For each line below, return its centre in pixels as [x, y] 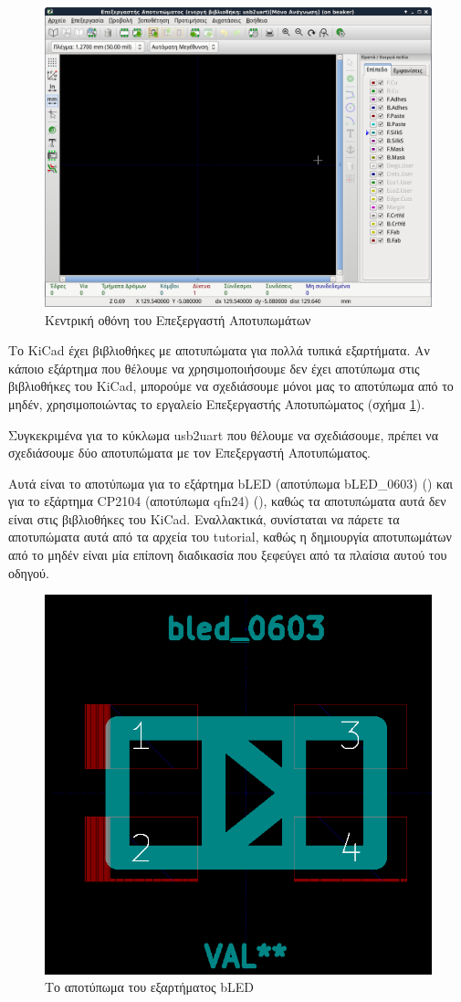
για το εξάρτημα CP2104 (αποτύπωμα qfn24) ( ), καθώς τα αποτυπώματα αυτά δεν [227, 501]
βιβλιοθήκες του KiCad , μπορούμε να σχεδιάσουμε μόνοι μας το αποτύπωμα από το [231, 386]
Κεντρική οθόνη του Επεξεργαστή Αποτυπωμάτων [178, 319]
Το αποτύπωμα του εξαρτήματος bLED [150, 987]
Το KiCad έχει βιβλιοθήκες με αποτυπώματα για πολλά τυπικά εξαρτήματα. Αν [219, 350]
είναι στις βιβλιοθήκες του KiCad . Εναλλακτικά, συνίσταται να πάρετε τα [204, 518]
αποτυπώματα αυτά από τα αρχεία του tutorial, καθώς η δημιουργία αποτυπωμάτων [230, 537]
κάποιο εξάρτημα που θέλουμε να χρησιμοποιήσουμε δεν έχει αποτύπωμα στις [214, 368]
